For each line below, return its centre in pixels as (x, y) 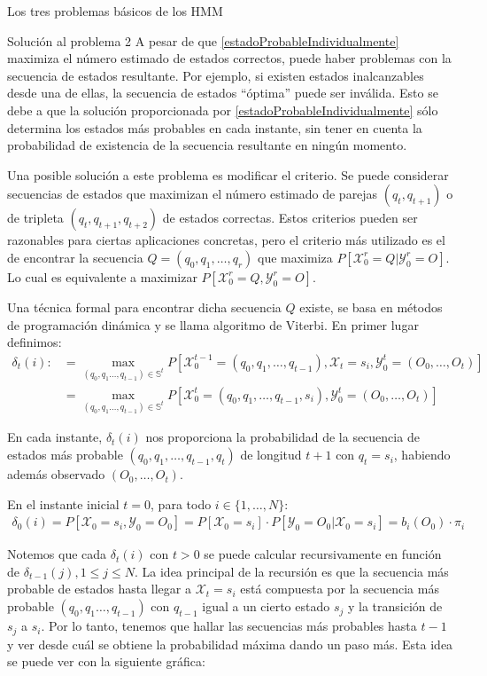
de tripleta (35, 218)
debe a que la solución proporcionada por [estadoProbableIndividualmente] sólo (223, 110)
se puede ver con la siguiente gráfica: (106, 661)
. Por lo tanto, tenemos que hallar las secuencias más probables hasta (229, 626)
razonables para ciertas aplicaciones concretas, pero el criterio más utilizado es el (226, 240)
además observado (56, 474)
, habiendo (422, 455)
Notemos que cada (57, 554)
